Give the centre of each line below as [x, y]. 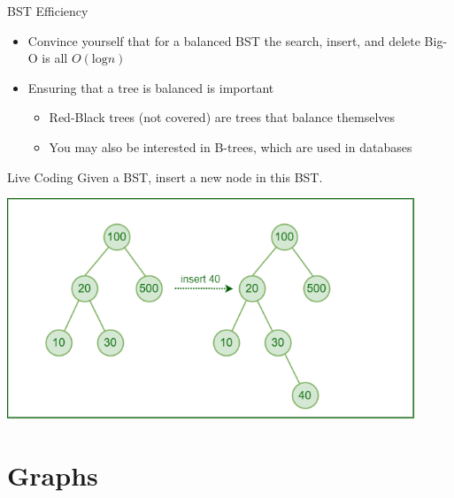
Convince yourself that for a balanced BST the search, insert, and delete [224, 40]
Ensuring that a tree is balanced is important [151, 87]
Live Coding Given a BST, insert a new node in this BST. [165, 176]
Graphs [53, 475]
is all [55, 58]
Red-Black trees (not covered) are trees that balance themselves [222, 117]
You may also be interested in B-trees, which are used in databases [231, 146]
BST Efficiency [48, 11]
